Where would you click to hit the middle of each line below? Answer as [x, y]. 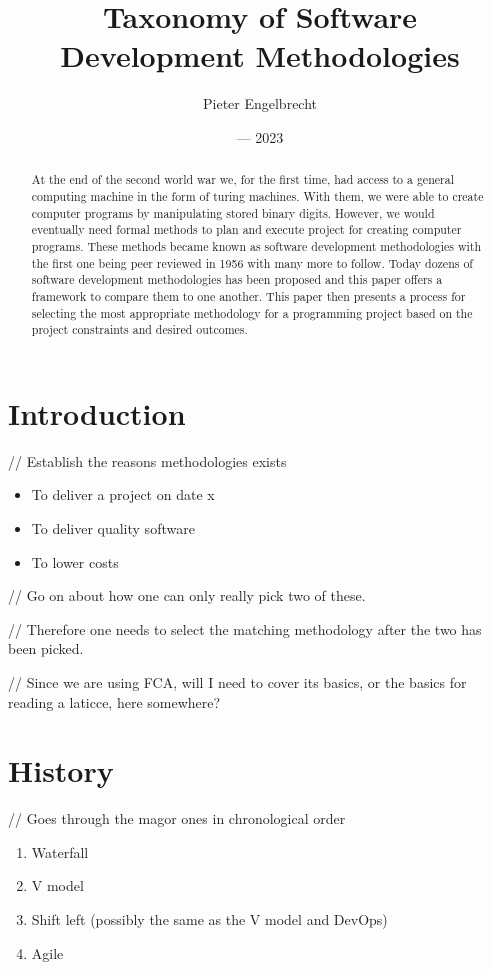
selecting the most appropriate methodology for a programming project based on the [252, 312]
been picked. [46, 648]
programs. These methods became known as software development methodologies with [256, 245]
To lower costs [75, 561]
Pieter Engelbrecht [260, 103]
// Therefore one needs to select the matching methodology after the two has [245, 628]
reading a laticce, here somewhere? [114, 701]
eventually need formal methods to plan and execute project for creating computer [246, 229]
